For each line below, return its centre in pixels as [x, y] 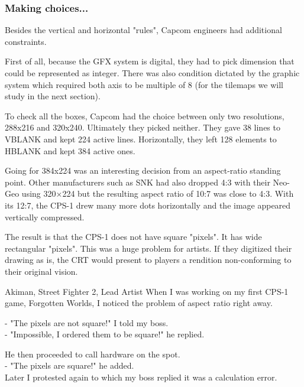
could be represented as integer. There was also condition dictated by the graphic [152, 73]
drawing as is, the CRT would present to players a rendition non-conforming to [148, 260]
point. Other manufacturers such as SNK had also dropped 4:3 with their [138, 182]
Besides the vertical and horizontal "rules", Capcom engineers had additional [143, 30]
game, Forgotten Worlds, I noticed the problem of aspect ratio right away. [139, 303]
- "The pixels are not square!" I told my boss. [87, 322]
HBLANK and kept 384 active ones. [70, 150]
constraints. [26, 41]
